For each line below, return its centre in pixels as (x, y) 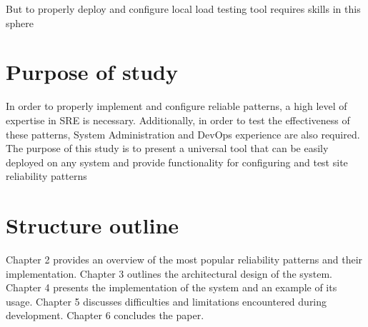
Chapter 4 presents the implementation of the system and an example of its (171, 287)
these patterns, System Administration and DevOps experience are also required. (183, 134)
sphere (20, 22)
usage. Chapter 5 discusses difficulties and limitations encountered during (166, 301)
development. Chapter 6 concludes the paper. (105, 315)
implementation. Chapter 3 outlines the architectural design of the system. (169, 273)
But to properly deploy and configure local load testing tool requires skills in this (183, 9)
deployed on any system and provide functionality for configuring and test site (177, 162)
